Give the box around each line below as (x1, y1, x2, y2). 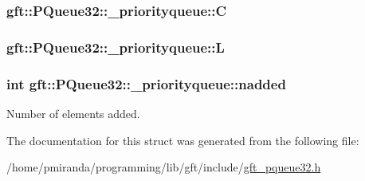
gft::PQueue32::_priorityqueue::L (6, 37, 225, 57)
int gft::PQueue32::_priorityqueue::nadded (6, 73, 286, 93)
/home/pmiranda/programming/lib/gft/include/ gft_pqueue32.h (6, 159, 321, 175)
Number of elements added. (6, 104, 140, 121)
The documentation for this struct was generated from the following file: (6, 132, 359, 148)
